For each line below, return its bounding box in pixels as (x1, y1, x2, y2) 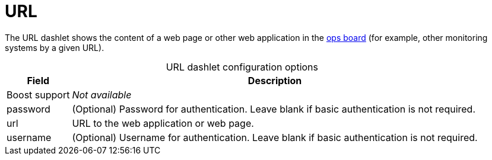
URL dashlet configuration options (166, 60, 318, 73)
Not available (72, 88, 132, 101)
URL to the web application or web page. (72, 117, 254, 129)
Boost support (7, 88, 70, 101)
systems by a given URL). (5, 42, 104, 53)
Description (247, 74, 302, 87)
